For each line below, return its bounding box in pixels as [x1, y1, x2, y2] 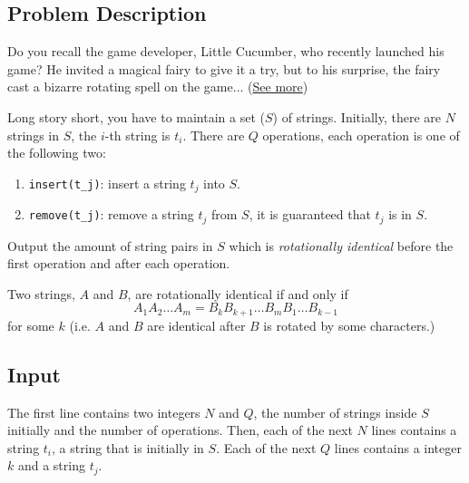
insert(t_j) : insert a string [28, 173, 186, 192]
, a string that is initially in [52, 438, 204, 457]
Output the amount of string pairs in [7, 236, 213, 255]
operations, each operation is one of [262, 125, 460, 144]
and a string [17, 456, 85, 475]
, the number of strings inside [253, 402, 417, 421]
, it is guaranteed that [249, 205, 371, 224]
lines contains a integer [334, 438, 462, 457]
